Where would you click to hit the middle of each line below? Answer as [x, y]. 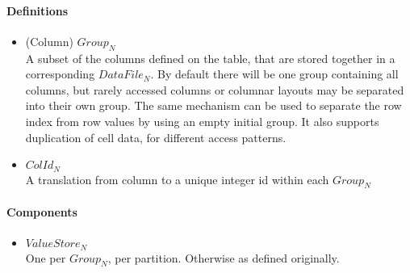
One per [46, 257]
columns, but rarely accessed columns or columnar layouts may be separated [215, 89]
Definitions [38, 10]
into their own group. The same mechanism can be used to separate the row [213, 105]
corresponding [60, 74]
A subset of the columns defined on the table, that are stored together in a [210, 58]
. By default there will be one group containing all [274, 74]
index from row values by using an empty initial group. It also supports [202, 121]
